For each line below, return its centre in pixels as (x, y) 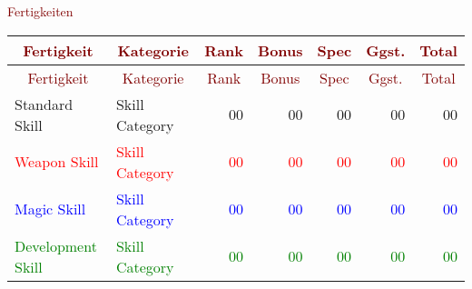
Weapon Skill (57, 162)
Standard (44, 104)
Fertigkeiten (40, 11)
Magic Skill (50, 209)
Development (56, 245)
